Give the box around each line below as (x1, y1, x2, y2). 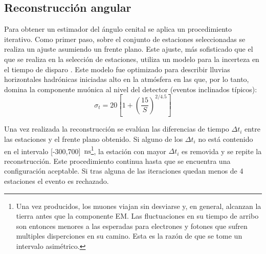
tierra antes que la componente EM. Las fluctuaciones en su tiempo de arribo (16, 210, 259, 221)
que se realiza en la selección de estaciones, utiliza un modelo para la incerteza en (4, 53, 259, 64)
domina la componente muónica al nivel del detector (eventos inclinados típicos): (4, 83, 257, 94)
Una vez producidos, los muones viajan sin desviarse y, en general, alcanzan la (16, 200, 261, 211)
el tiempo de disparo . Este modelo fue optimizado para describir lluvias (4, 63, 230, 74)
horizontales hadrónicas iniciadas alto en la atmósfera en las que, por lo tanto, (4, 74, 249, 84)
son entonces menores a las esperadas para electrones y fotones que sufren (16, 220, 248, 231)
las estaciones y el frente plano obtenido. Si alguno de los (4, 133, 183, 144)
